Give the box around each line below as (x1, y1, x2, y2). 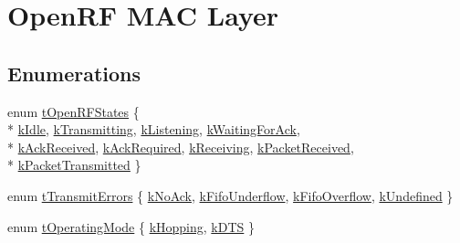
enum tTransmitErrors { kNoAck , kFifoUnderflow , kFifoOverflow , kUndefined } (7, 185, 454, 205)
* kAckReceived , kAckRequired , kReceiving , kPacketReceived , (7, 137, 354, 156)
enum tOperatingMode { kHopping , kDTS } (7, 217, 255, 236)
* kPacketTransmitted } (7, 155, 141, 174)
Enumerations (7, 58, 141, 87)
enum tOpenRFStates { (7, 101, 140, 121)
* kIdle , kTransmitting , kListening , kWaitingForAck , (7, 120, 300, 139)
